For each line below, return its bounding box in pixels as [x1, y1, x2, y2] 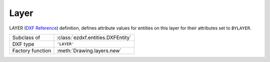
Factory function [12, 47, 51, 54]
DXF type [12, 40, 34, 47]
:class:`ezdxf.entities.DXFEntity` [56, 34, 132, 41]
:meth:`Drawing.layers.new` [56, 47, 122, 54]
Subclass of [12, 34, 40, 41]
